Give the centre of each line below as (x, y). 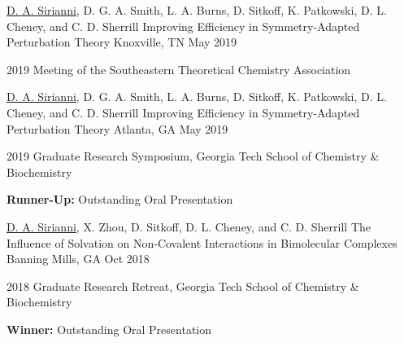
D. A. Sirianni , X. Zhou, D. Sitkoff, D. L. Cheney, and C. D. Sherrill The (189, 226)
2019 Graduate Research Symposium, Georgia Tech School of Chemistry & (193, 156)
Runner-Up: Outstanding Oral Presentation (120, 199)
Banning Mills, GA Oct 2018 (78, 259)
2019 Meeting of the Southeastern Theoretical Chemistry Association (179, 69)
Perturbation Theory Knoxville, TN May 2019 (122, 42)
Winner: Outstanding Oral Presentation (109, 329)
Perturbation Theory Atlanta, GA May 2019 (117, 128)
